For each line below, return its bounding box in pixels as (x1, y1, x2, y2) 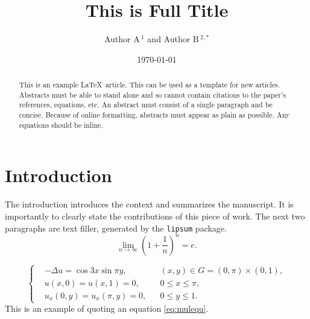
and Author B (147, 33, 199, 45)
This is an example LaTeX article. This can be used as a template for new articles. (19, 80, 280, 90)
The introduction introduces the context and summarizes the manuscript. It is (5, 198, 294, 210)
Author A (104, 33, 140, 45)
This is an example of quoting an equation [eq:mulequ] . (5, 302, 209, 315)
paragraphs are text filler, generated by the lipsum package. (5, 221, 227, 234)
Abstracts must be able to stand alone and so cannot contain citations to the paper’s (19, 89, 286, 99)
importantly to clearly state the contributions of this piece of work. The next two (5, 209, 305, 222)
